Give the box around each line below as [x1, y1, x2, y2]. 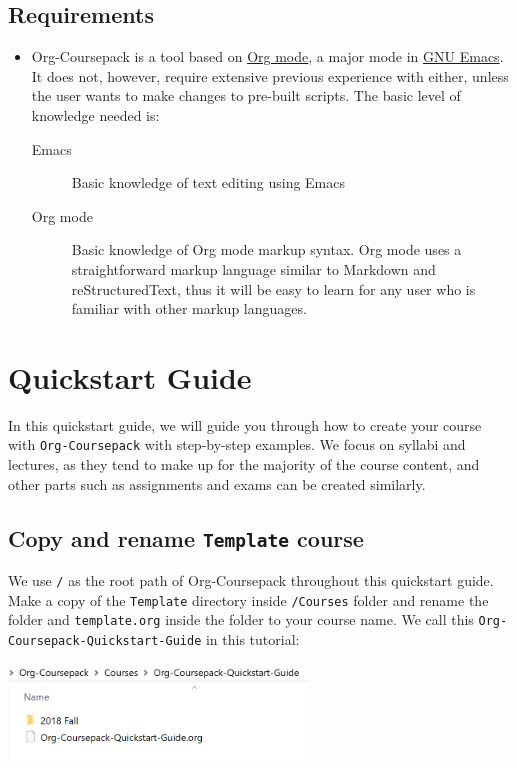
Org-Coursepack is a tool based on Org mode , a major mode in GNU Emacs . [31, 46, 504, 67]
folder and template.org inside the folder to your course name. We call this [8, 609, 474, 630]
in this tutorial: [205, 629, 300, 650]
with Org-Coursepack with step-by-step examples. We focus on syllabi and [8, 434, 466, 455]
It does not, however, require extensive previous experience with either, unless [31, 65, 509, 86]
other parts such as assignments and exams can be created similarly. [8, 473, 426, 494]
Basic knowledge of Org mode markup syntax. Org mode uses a [71, 239, 462, 260]
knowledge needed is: [31, 104, 160, 125]
